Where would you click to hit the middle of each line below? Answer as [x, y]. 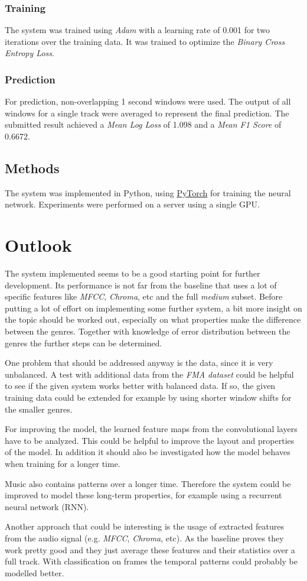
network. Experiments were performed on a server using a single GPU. [132, 204]
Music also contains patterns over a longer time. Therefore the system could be [148, 483]
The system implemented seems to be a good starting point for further [133, 273]
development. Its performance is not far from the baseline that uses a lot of [141, 285]
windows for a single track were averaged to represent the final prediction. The [147, 113]
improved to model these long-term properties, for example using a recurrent [143, 495]
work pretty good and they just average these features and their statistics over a [150, 549]
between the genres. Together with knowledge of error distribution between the [148, 331]
